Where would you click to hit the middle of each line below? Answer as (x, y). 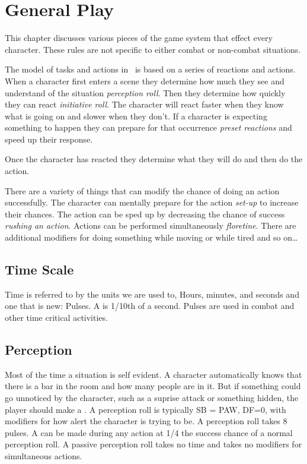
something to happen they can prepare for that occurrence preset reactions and (148, 127)
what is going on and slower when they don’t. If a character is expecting (136, 116)
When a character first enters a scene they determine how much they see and (145, 81)
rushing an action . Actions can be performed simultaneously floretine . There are (151, 225)
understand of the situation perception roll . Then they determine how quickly (145, 92)
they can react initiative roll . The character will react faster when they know (144, 104)
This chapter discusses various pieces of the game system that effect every (139, 38)
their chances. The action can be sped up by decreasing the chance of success (145, 214)
